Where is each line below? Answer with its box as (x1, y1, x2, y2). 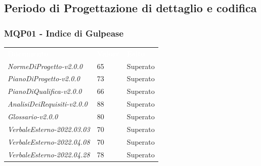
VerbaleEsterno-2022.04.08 (8, 136, 90, 147)
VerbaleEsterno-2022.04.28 (8, 149, 90, 159)
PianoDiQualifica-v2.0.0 (8, 86, 82, 96)
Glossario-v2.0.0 (8, 111, 58, 121)
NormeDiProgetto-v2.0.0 (8, 60, 83, 71)
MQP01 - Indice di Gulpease (4, 26, 124, 39)
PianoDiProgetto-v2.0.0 (8, 73, 80, 84)
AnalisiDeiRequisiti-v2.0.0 (8, 98, 88, 109)
